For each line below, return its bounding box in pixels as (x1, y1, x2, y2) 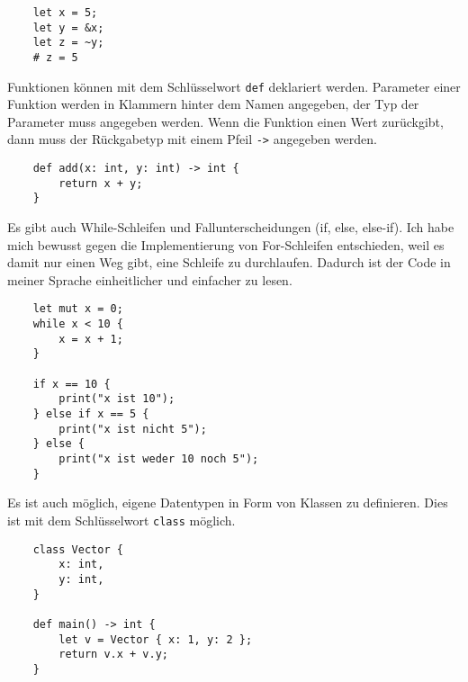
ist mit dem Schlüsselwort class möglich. (7, 510, 236, 529)
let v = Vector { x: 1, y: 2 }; (58, 633, 253, 646)
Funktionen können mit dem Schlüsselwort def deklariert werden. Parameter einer (7, 76, 461, 95)
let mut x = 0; (32, 302, 123, 316)
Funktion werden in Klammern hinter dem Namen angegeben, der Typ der (7, 94, 419, 113)
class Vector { (32, 543, 123, 556)
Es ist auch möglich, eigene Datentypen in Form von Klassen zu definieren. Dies (7, 493, 448, 512)
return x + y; (58, 176, 143, 190)
